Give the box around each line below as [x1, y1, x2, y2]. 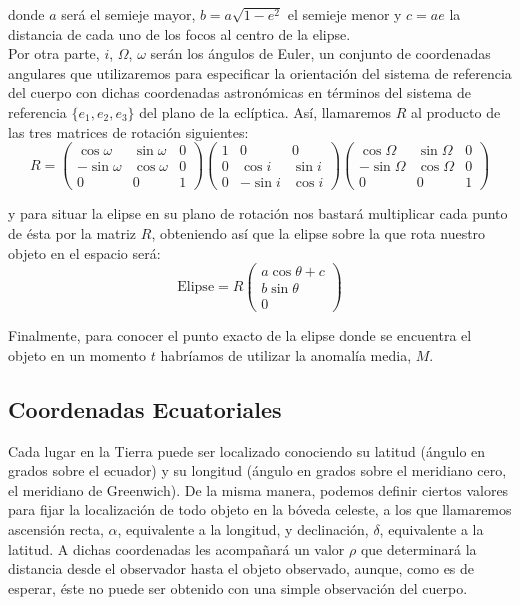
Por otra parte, [8, 43, 100, 64]
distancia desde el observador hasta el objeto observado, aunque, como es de [8, 558, 475, 579]
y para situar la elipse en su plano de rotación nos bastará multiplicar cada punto [8, 203, 508, 224]
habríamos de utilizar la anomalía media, [160, 344, 412, 365]
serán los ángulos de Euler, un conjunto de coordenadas [150, 43, 491, 64]
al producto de [411, 101, 501, 122]
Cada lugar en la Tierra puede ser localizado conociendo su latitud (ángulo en [8, 440, 486, 461]
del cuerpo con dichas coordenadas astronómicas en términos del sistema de [8, 82, 472, 103]
